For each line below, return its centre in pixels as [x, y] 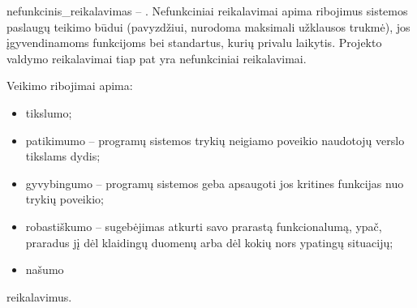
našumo [45, 269]
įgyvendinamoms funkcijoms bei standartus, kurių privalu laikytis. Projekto [194, 43]
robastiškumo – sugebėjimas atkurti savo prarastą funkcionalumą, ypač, [204, 226]
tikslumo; [49, 112]
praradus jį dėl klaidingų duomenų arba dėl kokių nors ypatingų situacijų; [209, 242]
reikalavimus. [39, 296]
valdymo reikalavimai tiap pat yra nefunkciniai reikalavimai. [157, 58]
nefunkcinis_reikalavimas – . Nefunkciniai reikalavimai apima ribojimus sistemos [207, 11]
